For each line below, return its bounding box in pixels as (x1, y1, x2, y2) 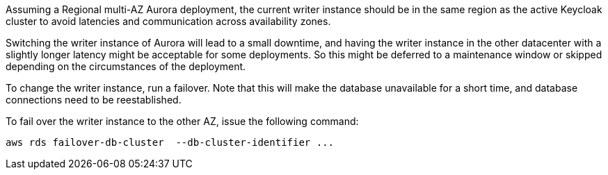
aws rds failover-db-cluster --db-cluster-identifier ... (6, 137, 335, 148)
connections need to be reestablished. (6, 94, 182, 106)
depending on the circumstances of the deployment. (6, 60, 246, 72)
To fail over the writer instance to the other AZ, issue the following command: (6, 115, 359, 127)
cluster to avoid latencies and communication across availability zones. (6, 15, 331, 27)
